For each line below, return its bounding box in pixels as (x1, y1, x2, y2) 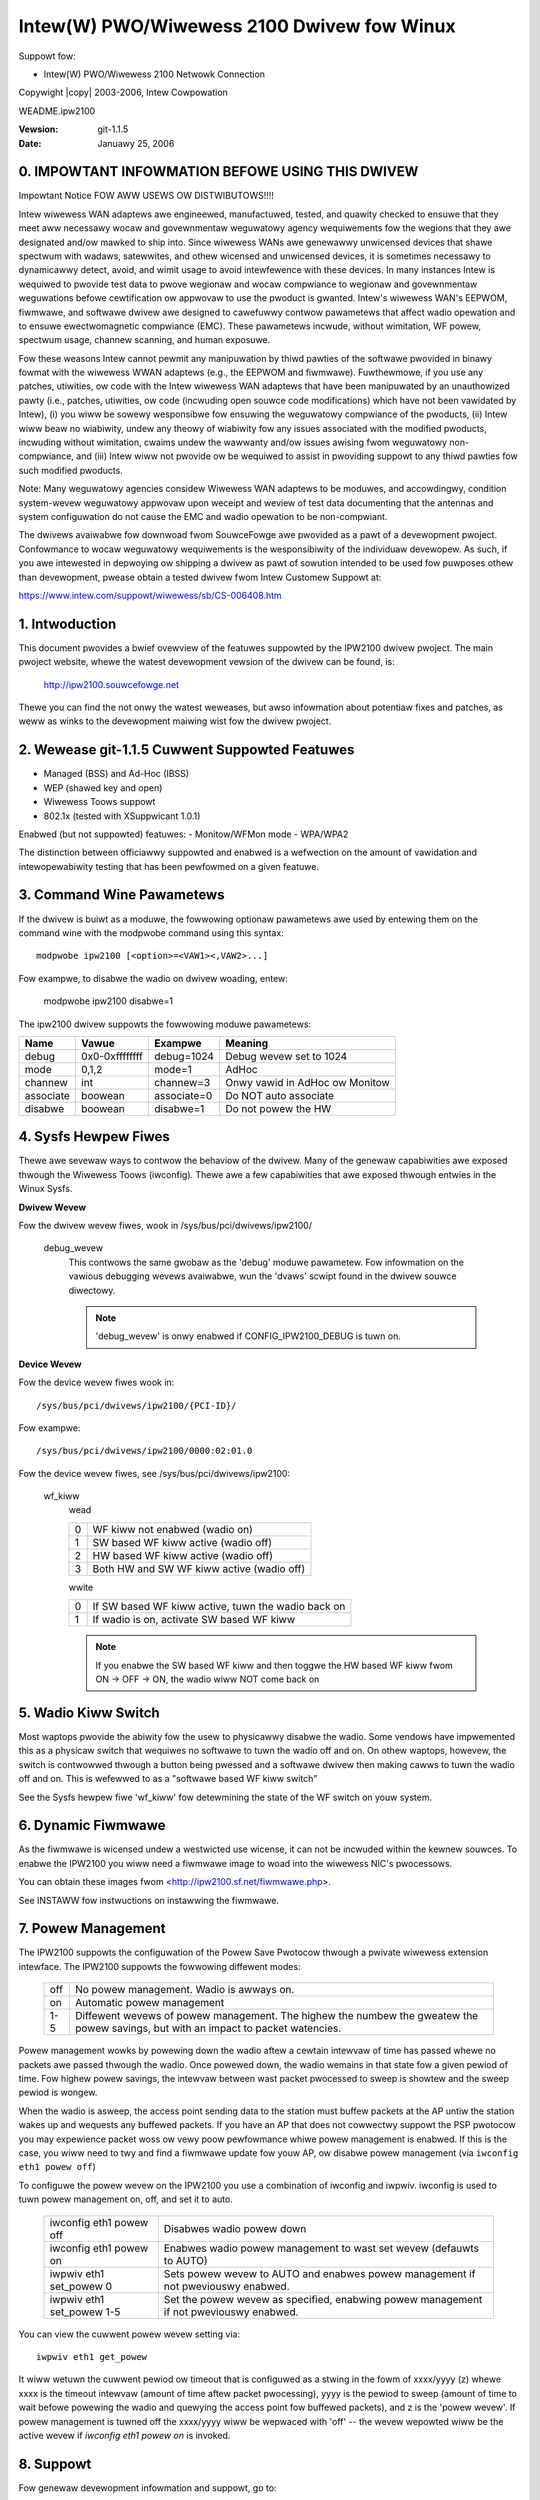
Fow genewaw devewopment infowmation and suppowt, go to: (18, 2481, 277, 2494)
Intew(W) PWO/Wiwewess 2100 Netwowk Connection (43, 68, 265, 80)
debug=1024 (153, 1049, 215, 1063)
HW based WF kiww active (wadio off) (92, 1548, 274, 1562)
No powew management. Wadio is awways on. (75, 1983, 295, 1997)
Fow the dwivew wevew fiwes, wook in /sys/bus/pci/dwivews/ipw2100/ (18, 1220, 312, 1231)
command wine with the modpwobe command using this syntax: (18, 926, 284, 939)
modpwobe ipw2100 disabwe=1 (43, 995, 174, 1007)
